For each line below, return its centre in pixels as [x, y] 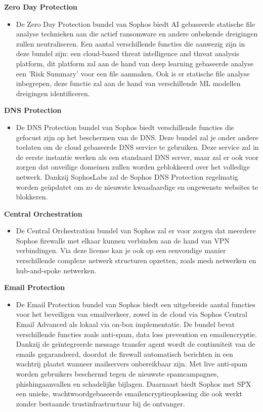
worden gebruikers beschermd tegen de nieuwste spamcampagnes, [117, 374]
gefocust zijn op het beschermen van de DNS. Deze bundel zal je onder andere [137, 137]
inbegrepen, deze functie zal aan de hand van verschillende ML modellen [128, 83]
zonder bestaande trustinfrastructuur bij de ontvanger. [100, 403]
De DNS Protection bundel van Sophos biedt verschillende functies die [125, 127]
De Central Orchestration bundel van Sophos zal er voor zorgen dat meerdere [136, 231]
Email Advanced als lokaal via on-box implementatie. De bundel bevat [125, 324]
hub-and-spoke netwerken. [56, 270]
